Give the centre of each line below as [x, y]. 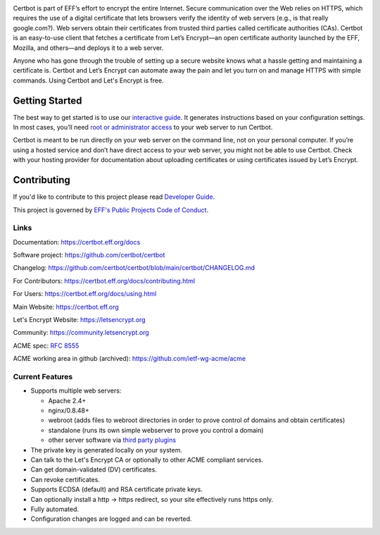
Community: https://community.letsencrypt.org [81, 333]
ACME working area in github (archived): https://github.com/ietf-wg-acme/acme [129, 359]
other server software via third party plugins [112, 440]
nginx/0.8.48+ [69, 411]
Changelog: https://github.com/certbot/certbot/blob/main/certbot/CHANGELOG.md [134, 268]
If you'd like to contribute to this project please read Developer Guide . [114, 197]
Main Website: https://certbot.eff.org [66, 307]
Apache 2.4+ [67, 400]
